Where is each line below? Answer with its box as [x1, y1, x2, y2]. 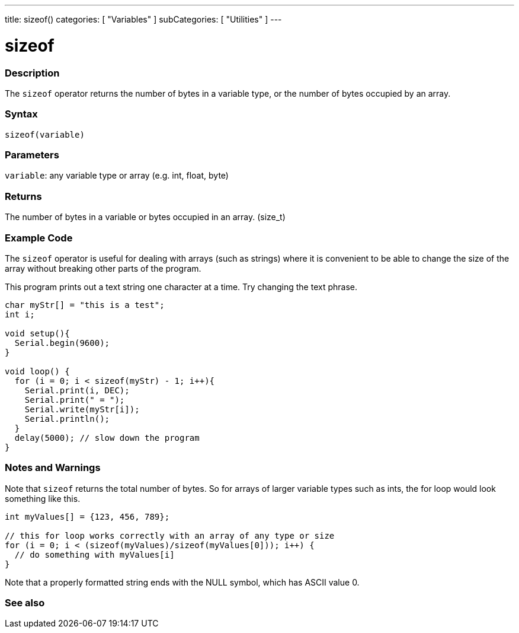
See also [5, 597, 45, 609]
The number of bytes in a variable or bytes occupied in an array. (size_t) [5, 212, 286, 222]
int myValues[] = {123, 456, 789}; [5, 511, 170, 521]
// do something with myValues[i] [14, 549, 175, 559]
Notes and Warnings [5, 462, 101, 474]
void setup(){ [5, 328, 70, 338]
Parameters [5, 149, 59, 161]
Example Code [5, 231, 73, 244]
